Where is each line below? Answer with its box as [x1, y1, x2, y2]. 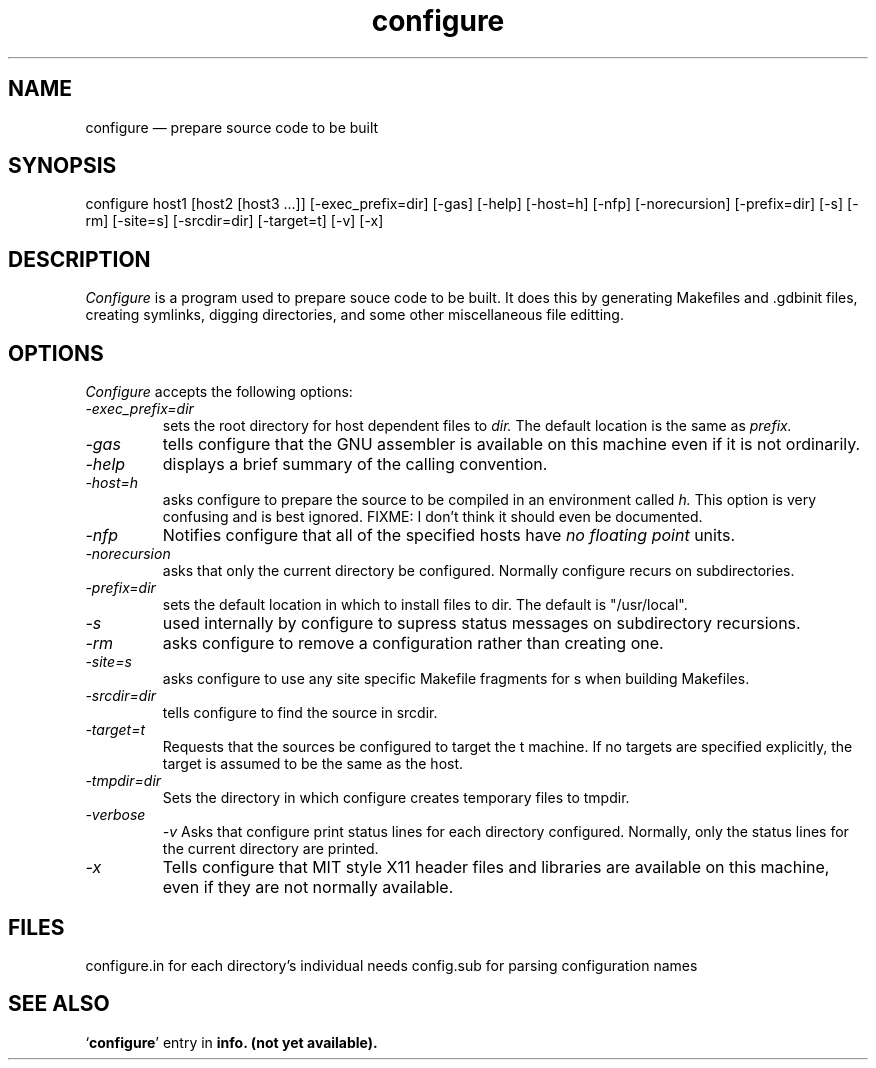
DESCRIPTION [8, 246, 151, 272]
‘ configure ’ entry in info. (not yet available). [85, 1033, 378, 1051]
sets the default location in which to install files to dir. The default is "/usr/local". [162, 596, 688, 614]
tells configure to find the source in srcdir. [162, 704, 438, 722]
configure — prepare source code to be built [85, 118, 379, 136]
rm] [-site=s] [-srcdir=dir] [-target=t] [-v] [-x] [85, 212, 384, 230]
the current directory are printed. [162, 840, 379, 858]
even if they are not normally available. [162, 877, 454, 898]
